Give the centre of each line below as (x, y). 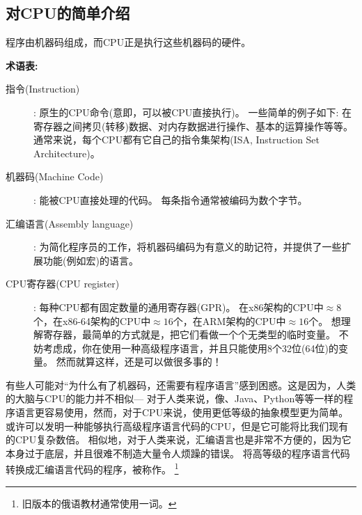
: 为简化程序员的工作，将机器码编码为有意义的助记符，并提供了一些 (188, 247)
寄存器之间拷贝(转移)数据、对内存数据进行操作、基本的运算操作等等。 (193, 126)
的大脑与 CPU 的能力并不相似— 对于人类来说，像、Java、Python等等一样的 (175, 398)
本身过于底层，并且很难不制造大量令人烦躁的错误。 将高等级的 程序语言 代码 (178, 453)
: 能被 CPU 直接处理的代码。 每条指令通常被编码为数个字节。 (171, 199)
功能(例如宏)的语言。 (90, 260)
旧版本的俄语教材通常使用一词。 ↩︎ (99, 503)
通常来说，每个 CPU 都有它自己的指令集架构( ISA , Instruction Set (177, 140)
